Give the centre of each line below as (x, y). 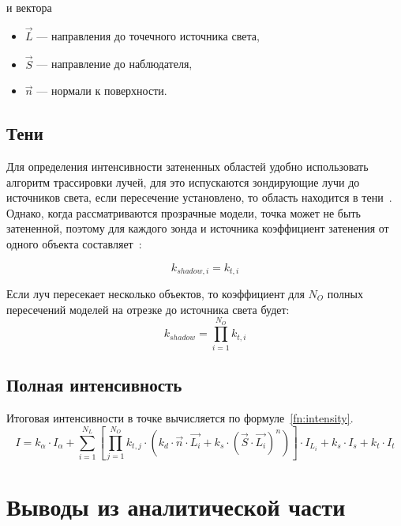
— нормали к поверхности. (102, 91)
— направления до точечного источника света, (148, 35)
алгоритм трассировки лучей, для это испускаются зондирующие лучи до (183, 182)
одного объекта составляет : (74, 243)
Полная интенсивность (94, 385)
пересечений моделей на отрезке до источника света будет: (148, 309)
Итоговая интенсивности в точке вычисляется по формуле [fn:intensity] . (180, 417)
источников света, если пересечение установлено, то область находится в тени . (199, 197)
